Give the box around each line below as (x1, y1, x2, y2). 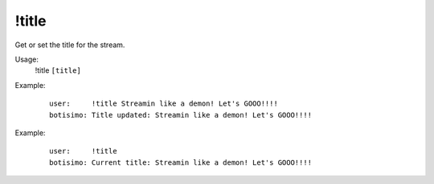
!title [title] (35, 66, 82, 75)
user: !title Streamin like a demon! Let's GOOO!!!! (49, 99, 279, 108)
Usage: (14, 54, 39, 64)
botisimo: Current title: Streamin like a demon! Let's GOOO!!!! (49, 158, 313, 167)
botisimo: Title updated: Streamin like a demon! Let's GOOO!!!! (49, 110, 313, 119)
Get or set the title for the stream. (14, 40, 125, 50)
